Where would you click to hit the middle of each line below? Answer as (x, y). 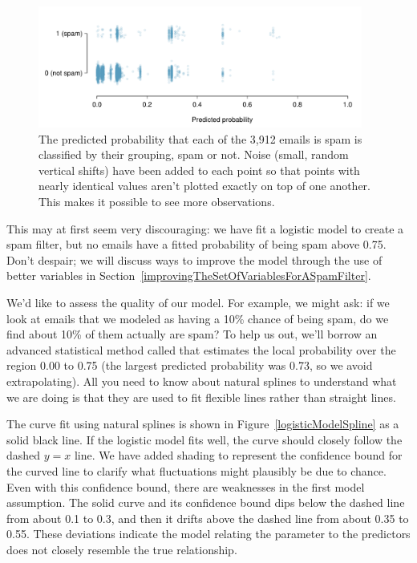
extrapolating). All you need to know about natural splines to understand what (202, 381)
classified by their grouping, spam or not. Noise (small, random (194, 154)
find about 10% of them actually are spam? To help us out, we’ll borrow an (192, 334)
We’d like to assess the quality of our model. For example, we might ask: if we (198, 302)
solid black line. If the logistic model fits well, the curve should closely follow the (204, 439)
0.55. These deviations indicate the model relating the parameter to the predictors (208, 534)
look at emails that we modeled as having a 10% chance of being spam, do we (198, 318)
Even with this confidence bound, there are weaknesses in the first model (186, 486)
